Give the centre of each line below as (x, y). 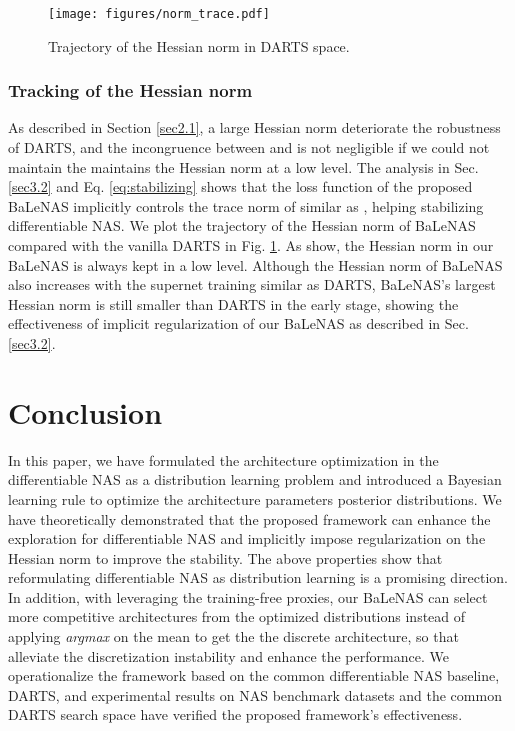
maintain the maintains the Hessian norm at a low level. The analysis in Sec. (243, 166)
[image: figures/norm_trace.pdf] (159, 14)
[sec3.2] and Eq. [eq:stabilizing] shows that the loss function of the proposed (240, 186)
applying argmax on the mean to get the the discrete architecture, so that (233, 636)
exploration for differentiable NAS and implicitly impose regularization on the (247, 538)
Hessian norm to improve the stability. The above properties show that (225, 557)
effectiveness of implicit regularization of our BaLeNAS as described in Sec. (238, 323)
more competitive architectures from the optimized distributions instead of (237, 616)
